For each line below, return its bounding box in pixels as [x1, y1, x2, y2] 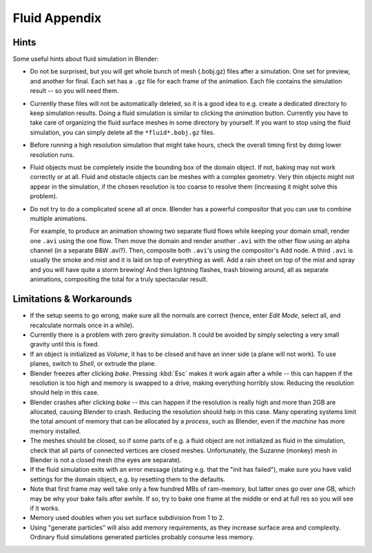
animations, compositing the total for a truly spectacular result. [30, 275, 208, 284]
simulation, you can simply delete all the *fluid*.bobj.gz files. [30, 128, 215, 136]
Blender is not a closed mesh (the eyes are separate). [30, 456, 182, 464]
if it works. [30, 503, 60, 512]
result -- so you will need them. [30, 87, 119, 95]
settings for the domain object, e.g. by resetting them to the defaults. [30, 475, 225, 483]
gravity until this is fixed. [30, 340, 100, 348]
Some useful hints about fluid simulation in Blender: [12, 55, 159, 63]
